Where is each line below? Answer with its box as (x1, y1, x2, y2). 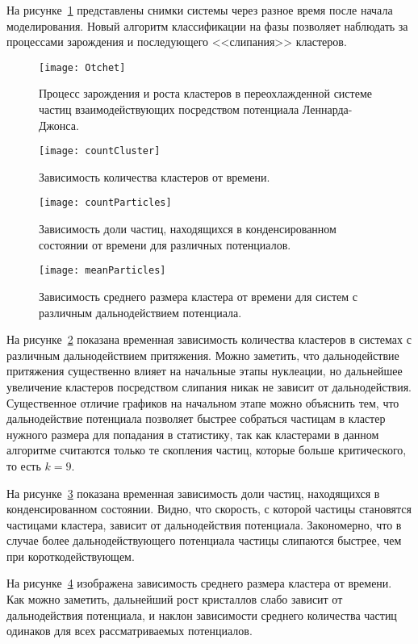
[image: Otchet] (39, 61, 126, 73)
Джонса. (39, 116, 79, 133)
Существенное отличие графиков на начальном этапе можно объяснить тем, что (6, 394, 399, 411)
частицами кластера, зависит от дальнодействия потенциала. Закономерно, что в (6, 516, 402, 533)
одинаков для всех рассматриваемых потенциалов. (6, 622, 253, 639)
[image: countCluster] (39, 145, 161, 157)
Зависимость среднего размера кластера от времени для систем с (39, 287, 358, 304)
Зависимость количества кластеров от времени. (39, 168, 270, 185)
